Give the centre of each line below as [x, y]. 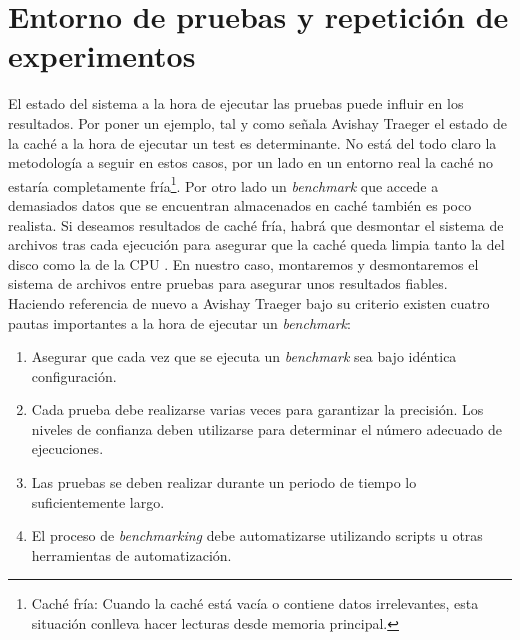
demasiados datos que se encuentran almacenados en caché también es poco [240, 204]
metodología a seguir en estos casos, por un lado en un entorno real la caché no [251, 162]
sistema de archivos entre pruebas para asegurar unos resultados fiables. [228, 283]
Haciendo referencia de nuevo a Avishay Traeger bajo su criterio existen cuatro [249, 302]
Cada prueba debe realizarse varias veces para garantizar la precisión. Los [257, 409]
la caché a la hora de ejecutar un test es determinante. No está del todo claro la [252, 142]
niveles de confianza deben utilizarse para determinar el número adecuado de [266, 428]
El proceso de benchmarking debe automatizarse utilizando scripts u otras [257, 535]
